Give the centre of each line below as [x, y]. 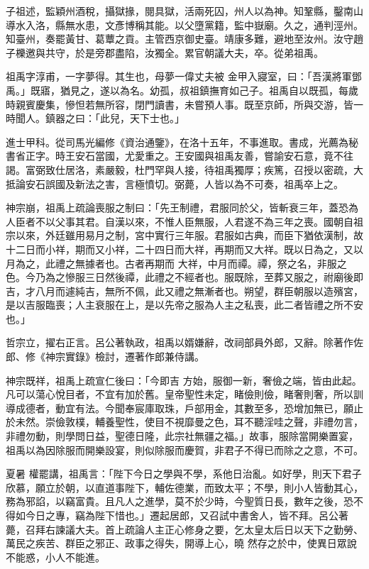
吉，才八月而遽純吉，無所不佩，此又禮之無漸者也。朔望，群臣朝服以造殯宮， [184, 291]
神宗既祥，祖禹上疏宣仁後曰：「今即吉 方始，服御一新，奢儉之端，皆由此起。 [184, 380]
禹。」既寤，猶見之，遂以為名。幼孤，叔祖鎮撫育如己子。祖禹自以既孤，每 [177, 90]
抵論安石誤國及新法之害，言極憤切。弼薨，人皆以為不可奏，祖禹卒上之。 [175, 183]
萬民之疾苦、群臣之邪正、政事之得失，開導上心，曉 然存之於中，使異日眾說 [181, 543]
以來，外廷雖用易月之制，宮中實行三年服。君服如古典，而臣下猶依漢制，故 [189, 235]
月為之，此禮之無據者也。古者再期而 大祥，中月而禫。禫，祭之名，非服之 [176, 263]
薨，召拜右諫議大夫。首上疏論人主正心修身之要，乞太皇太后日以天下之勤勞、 [184, 529]
